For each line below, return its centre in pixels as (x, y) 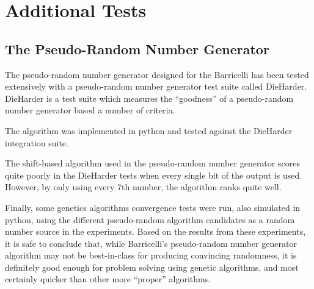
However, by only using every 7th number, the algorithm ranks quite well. (143, 187)
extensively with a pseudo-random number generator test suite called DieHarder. (156, 86)
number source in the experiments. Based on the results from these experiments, (155, 231)
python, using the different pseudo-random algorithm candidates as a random (150, 219)
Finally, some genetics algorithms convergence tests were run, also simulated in (153, 207)
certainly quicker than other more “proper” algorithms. (108, 279)
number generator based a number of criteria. (90, 110)
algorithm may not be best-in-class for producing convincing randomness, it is (151, 255)
